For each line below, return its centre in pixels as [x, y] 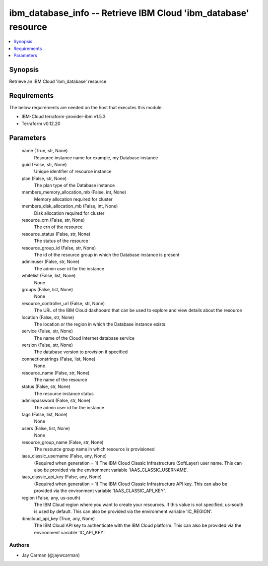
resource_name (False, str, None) [56, 373]
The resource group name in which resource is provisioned [94, 449]
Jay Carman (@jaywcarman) [51, 555]
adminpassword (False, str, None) [56, 401]
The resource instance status [64, 393]
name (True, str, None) [45, 151]
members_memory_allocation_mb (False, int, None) [74, 192]
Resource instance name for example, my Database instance [96, 157]
